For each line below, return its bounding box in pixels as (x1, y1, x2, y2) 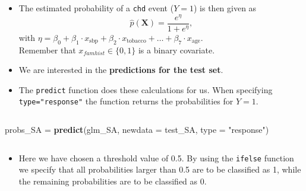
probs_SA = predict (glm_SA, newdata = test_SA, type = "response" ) (5, 123, 269, 136)
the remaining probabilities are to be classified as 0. (18, 174, 207, 187)
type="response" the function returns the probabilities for (18, 95, 234, 107)
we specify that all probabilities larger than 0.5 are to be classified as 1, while (18, 163, 301, 176)
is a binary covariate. (138, 43, 215, 56)
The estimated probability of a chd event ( (18, 2, 174, 14)
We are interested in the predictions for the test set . (18, 63, 223, 76)
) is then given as (193, 2, 257, 14)
